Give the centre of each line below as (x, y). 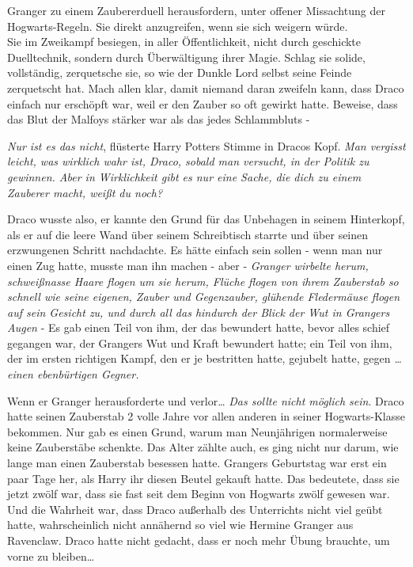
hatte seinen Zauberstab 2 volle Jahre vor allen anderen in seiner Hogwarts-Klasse (206, 416)
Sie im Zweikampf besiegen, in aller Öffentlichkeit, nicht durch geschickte (184, 42)
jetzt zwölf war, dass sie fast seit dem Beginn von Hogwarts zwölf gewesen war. (199, 494)
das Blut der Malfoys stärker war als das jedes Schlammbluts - (159, 119)
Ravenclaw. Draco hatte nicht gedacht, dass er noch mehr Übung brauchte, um (199, 540)
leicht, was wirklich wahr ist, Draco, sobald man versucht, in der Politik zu (188, 161)
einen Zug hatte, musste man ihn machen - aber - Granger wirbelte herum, (188, 265)
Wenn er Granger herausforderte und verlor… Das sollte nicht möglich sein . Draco (206, 400)
